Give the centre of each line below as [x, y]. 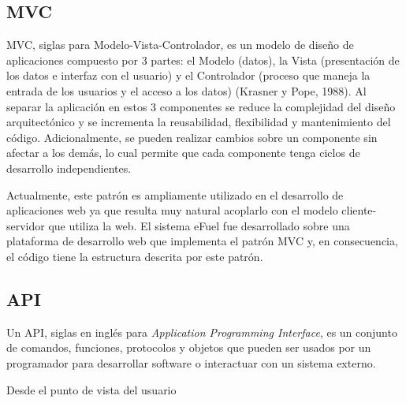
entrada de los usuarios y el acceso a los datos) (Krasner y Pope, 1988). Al [186, 90]
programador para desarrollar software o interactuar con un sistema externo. [191, 362]
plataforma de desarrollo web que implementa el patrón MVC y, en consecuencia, [202, 241]
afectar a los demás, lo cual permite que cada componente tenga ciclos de [183, 153]
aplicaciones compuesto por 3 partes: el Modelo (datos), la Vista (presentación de [203, 60]
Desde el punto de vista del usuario [91, 389]
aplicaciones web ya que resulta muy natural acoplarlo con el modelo [172, 210]
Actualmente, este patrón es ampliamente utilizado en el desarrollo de [175, 194]
